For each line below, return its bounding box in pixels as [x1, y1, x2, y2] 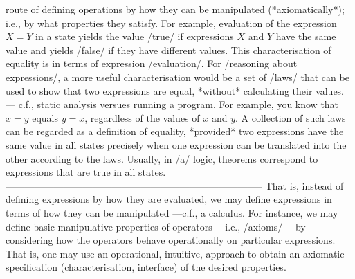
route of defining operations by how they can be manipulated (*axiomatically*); [6, 2, 345, 16]
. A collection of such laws [235, 110, 346, 125]
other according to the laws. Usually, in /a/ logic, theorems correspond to [6, 151, 318, 165]
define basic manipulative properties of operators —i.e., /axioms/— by [6, 219, 306, 233]
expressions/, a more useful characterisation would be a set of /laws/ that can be [6, 69, 349, 84]
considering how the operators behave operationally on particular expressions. [6, 233, 336, 247]
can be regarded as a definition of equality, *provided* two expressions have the [6, 124, 344, 138]
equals [32, 110, 59, 125]
